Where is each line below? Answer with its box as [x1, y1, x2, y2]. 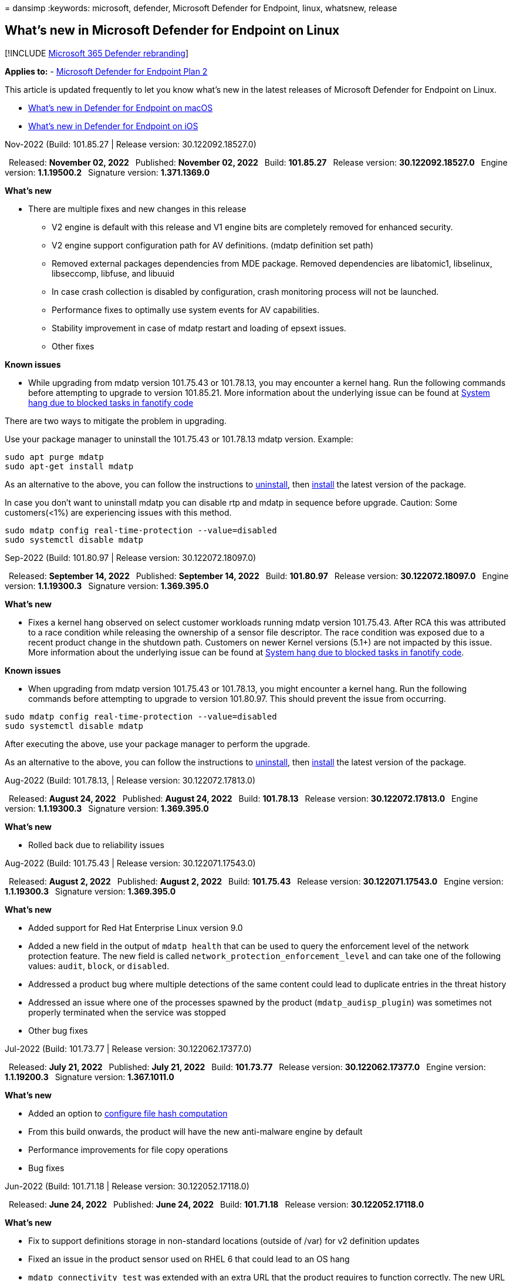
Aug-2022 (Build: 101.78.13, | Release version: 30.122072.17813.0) [5, 775, 256, 785]
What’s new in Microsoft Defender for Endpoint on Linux [5, 23, 340, 38]
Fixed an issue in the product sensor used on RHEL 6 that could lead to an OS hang [28, 1253, 350, 1264]
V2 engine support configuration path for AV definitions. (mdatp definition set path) [52, 240, 373, 250]
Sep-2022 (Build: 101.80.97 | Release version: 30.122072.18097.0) [5, 552, 256, 563]
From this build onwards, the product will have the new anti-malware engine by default [28, 1126, 363, 1137]
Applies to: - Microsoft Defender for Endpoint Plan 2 [5, 66, 208, 76]
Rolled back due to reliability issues [28, 839, 164, 850]
